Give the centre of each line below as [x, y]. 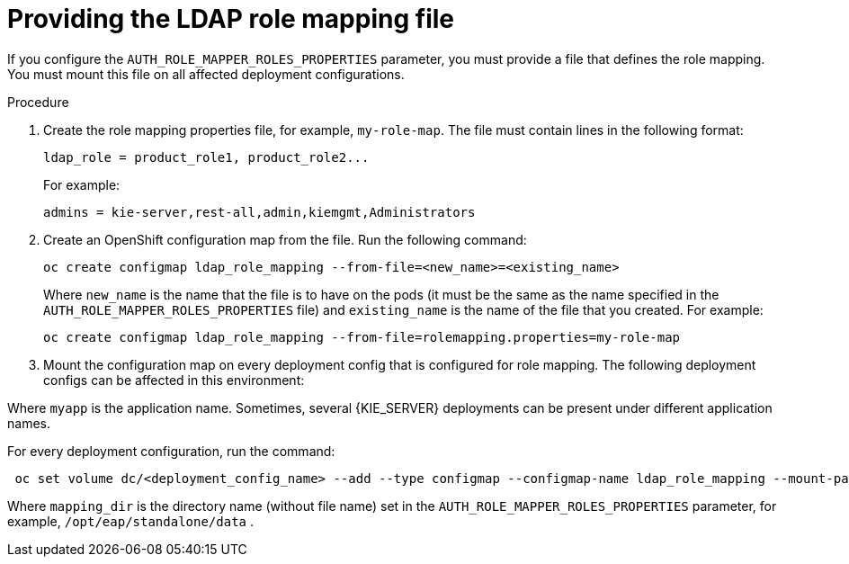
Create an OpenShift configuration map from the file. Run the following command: [285, 239]
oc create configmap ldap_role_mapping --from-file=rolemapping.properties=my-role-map [362, 337]
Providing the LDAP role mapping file [231, 19]
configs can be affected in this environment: [174, 380]
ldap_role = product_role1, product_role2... [206, 157]
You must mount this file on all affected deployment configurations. [206, 74]
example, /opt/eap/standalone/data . [130, 521]
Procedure [38, 102]
